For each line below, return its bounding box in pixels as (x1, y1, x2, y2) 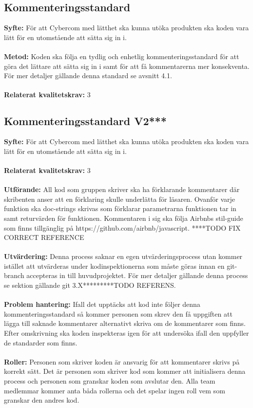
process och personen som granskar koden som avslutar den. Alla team (4, 376, 215, 386)
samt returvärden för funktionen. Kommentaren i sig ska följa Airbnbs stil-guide (4, 213, 243, 223)
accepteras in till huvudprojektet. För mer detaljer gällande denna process (26, 270, 248, 280)
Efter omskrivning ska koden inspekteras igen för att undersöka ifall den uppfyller (4, 328, 249, 338)
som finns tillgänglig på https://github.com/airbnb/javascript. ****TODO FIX (4, 222, 241, 233)
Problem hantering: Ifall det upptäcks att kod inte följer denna (4, 299, 200, 309)
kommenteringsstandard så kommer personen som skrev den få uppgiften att (4, 308, 233, 319)
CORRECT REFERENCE (4, 232, 84, 242)
